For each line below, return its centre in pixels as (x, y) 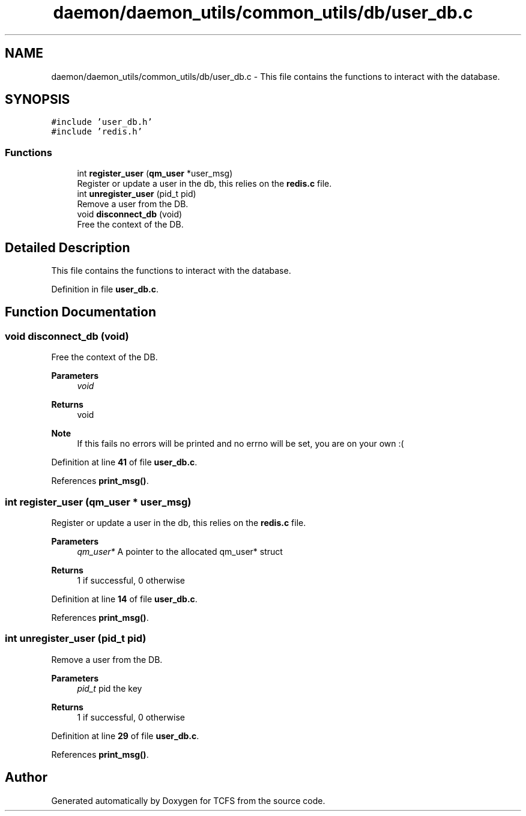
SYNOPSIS (38, 100)
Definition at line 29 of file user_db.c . (125, 736)
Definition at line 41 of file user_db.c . (124, 462)
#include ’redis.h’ (97, 132)
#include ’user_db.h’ (102, 122)
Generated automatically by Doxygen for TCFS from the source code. (188, 800)
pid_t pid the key (110, 688)
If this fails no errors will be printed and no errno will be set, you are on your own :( (240, 444)
